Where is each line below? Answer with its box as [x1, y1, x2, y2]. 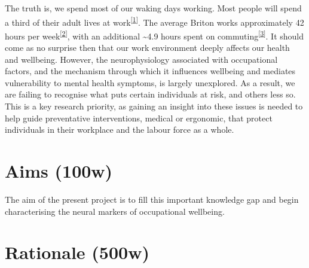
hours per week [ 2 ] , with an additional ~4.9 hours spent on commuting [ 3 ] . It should [5, 28, 304, 42]
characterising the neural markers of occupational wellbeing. [5, 205, 225, 217]
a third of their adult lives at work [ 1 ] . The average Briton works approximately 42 [5, 14, 304, 28]
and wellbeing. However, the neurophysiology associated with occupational [5, 53, 278, 65]
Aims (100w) [5, 159, 113, 183]
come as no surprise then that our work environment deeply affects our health [5, 41, 290, 54]
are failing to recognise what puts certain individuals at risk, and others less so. [5, 88, 296, 100]
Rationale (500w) [5, 240, 149, 264]
